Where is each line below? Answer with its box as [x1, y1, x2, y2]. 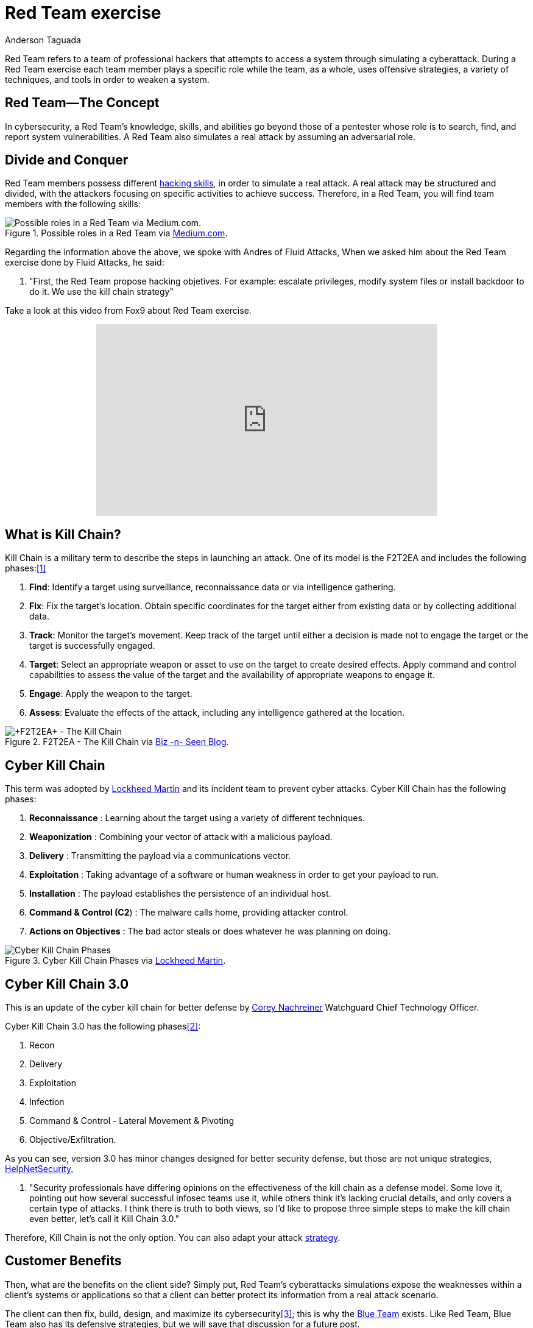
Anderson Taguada [5, 34, 81, 45]
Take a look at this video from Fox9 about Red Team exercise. [5, 305, 252, 316]
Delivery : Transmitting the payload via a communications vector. [29, 850, 291, 861]
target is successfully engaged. [29, 640, 155, 651]
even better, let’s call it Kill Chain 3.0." [29, 1213, 180, 1224]
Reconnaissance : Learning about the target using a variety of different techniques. [29, 813, 365, 824]
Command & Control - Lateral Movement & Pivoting [29, 1115, 235, 1126]
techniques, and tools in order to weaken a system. [5, 74, 210, 85]
